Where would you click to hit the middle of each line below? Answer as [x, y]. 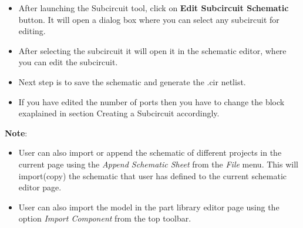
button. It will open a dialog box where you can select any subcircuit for [149, 19]
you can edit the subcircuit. [68, 62]
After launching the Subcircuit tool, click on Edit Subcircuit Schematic [154, 8]
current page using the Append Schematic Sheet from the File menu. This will [158, 164]
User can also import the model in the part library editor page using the [149, 207]
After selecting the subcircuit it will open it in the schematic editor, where [152, 50]
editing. [32, 31]
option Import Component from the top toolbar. [105, 218]
